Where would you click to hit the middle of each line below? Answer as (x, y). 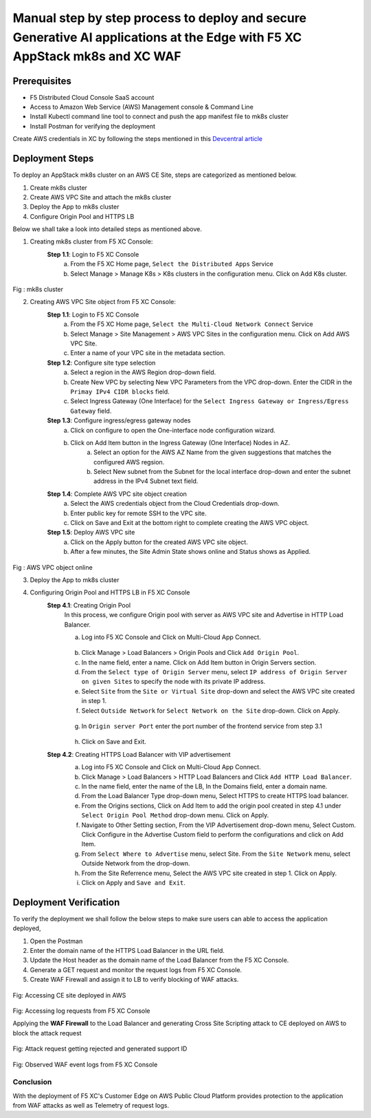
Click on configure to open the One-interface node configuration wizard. (173, 430)
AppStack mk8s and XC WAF (97, 57)
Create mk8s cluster (58, 187)
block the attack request (47, 1033)
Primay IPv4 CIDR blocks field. (120, 391)
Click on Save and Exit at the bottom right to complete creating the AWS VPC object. (190, 523)
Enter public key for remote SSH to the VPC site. (138, 513)
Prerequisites (42, 81)
